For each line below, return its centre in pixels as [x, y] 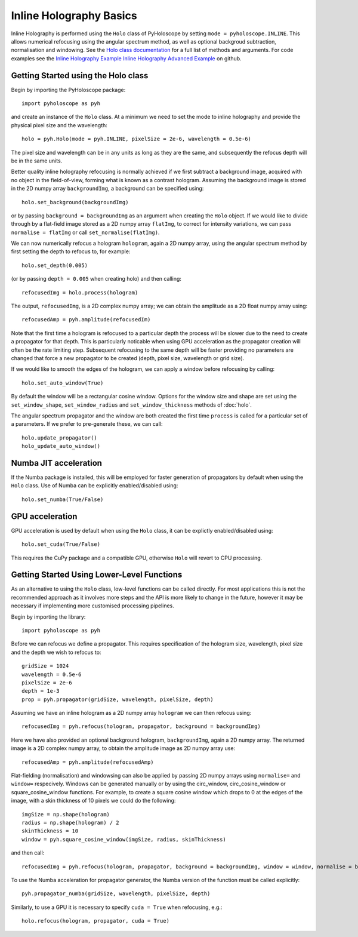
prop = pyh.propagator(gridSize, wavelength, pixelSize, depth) [118, 699]
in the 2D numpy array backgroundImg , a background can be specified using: [107, 189]
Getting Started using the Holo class [80, 76]
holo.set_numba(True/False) [63, 499]
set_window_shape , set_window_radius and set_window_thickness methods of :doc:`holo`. [131, 405]
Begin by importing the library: [48, 617]
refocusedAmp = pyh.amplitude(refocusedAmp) [88, 762]
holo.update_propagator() [60, 438]
